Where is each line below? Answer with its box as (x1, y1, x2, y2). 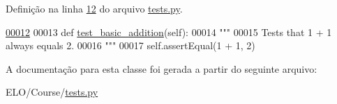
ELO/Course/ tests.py (6, 85, 98, 99)
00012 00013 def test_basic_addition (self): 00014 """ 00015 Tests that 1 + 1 (6, 24, 332, 39)
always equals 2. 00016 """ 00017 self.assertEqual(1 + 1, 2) (6, 38, 255, 53)
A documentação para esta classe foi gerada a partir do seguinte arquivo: (6, 61, 317, 76)
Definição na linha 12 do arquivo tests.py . (6, 1, 183, 15)
